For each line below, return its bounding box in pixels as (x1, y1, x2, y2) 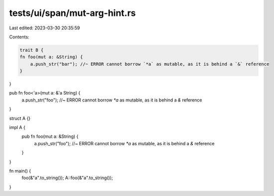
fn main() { (9, 168, 31, 174)
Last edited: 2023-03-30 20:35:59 (9, 25, 80, 31)
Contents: (9, 34, 29, 40)
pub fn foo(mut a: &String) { (21, 133, 79, 139)
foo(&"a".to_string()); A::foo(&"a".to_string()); (21, 175, 113, 181)
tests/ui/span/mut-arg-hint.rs (9, 7, 136, 18)
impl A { (9, 124, 26, 130)
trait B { (19, 47, 44, 53)
